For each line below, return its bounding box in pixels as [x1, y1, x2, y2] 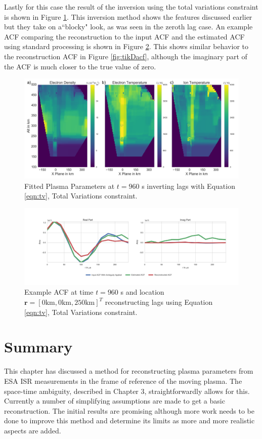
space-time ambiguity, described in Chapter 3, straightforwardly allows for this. [4, 385, 250, 396]
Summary [4, 336, 73, 357]
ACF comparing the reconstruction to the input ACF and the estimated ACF [4, 31, 245, 42]
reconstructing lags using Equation [105, 297, 213, 307]
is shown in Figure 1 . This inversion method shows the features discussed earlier [4, 11, 252, 22]
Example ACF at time [24, 287, 94, 297]
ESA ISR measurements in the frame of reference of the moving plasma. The [4, 375, 242, 386]
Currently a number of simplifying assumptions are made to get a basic [4, 395, 225, 406]
